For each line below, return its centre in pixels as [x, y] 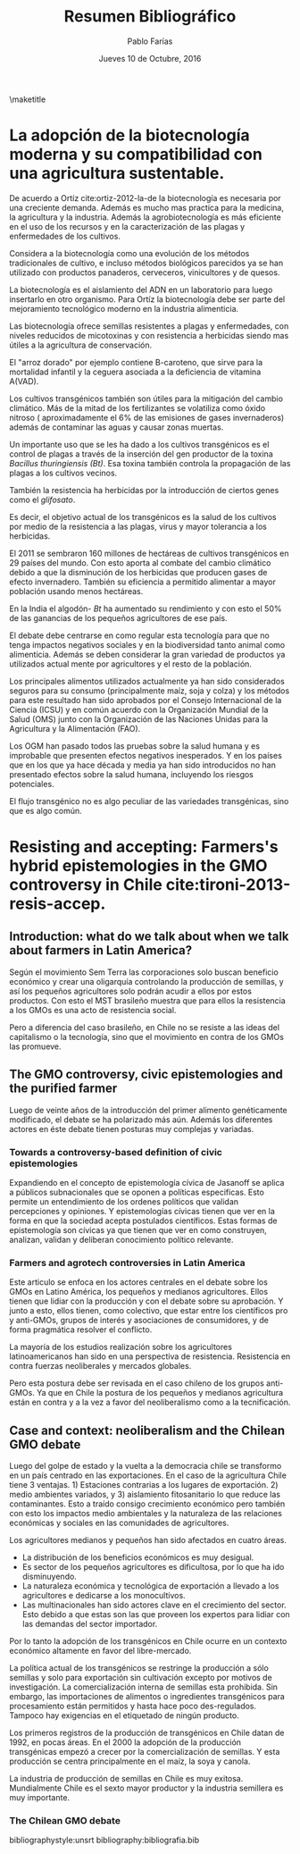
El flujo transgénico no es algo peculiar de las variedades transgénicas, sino [149, 801]
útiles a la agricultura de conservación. [81, 345]
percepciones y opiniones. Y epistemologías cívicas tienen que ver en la [142, 1211]
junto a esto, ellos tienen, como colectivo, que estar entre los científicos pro [149, 1311]
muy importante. [39, 1798]
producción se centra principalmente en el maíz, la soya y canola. [130, 1761]
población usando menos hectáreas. [76, 591]
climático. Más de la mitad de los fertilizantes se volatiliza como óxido [137, 407]
